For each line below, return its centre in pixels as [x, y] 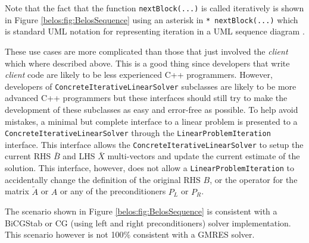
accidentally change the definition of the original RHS [103, 179]
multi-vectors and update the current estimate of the [204, 156]
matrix [17, 191]
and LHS [79, 156]
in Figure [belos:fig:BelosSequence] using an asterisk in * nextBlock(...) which [152, 19]
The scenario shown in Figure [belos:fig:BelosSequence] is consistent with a [141, 211]
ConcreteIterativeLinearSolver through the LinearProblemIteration [138, 133]
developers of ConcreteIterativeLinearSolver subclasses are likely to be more [151, 86]
